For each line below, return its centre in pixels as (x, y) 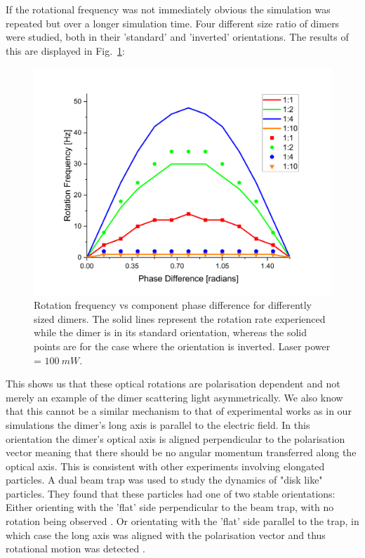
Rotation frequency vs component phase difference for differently (173, 305)
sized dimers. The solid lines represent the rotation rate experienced (180, 318)
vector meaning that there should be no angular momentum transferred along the (181, 452)
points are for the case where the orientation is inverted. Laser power (182, 346)
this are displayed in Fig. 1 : (65, 50)
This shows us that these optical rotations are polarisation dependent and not (173, 384)
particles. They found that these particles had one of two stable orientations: (171, 493)
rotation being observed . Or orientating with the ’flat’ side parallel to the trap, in (182, 521)
